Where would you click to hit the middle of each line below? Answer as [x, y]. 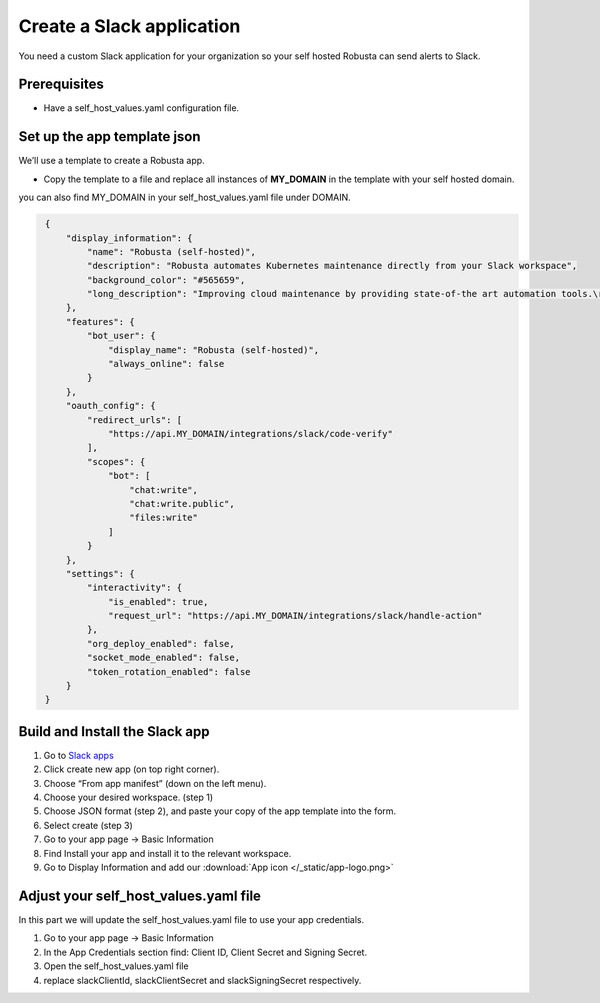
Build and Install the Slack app [114, 731]
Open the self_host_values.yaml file [116, 966]
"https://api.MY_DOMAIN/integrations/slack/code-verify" [251, 433]
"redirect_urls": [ [134, 419]
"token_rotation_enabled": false [168, 671]
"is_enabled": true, [158, 601]
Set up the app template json [109, 136]
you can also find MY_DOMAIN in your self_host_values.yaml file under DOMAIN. [185, 197]
